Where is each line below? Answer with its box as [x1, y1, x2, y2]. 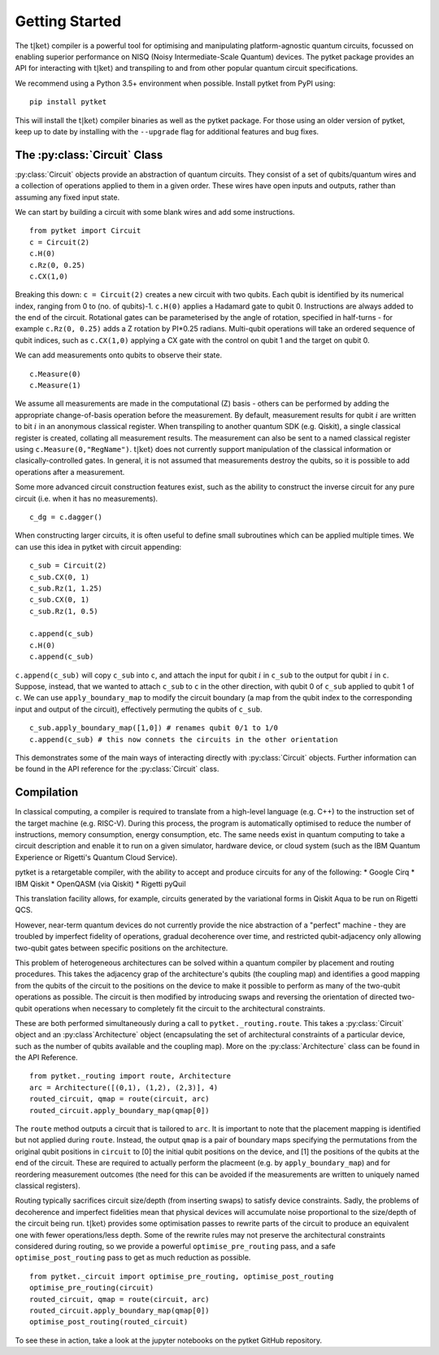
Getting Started [15, 12, 122, 30]
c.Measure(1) [29, 381, 81, 390]
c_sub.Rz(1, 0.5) [29, 607, 98, 616]
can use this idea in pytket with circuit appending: [15, 542, 182, 551]
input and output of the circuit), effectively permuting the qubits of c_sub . [15, 704, 263, 714]
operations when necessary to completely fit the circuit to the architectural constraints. [33, 1003, 325, 1013]
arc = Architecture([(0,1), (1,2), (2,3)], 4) [29, 1083, 219, 1092]
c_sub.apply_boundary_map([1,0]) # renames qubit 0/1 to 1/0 [29, 723, 278, 733]
